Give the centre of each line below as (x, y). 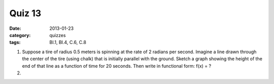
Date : (15, 28)
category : (20, 35)
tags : (15, 43)
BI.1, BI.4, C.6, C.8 (68, 43)
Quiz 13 (25, 13)
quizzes (58, 35)
